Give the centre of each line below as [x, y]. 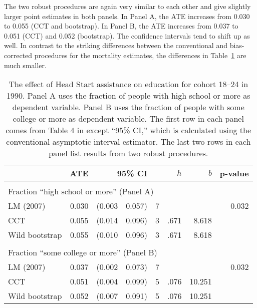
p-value [234, 173]
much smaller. [25, 65]
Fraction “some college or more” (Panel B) [83, 252]
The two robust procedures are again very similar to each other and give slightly [127, 6]
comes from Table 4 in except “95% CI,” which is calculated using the [128, 130]
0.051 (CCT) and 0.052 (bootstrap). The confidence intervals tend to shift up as [127, 35]
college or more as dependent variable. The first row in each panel [128, 119]
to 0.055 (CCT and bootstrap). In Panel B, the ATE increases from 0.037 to [121, 26]
